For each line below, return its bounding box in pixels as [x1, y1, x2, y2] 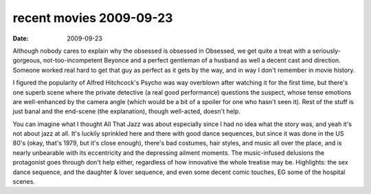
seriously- [312, 47, 341, 55]
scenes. [12, 178, 36, 186]
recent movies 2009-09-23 [12, 10, 173, 25]
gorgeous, [12, 56, 42, 64]
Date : [12, 34, 29, 43]
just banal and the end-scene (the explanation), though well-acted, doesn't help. [12, 107, 240, 116]
